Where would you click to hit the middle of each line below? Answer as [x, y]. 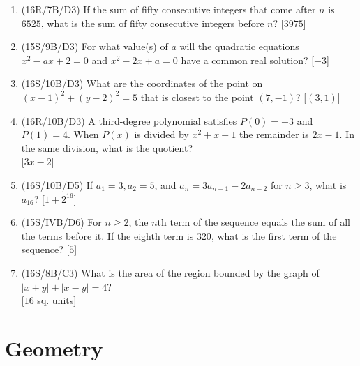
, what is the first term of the [274, 235]
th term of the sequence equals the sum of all [254, 222]
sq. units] [57, 300]
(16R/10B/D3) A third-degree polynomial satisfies [129, 120]
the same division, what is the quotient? [107, 147]
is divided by [162, 134]
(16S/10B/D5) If [57, 184]
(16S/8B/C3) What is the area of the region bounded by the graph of [170, 272]
